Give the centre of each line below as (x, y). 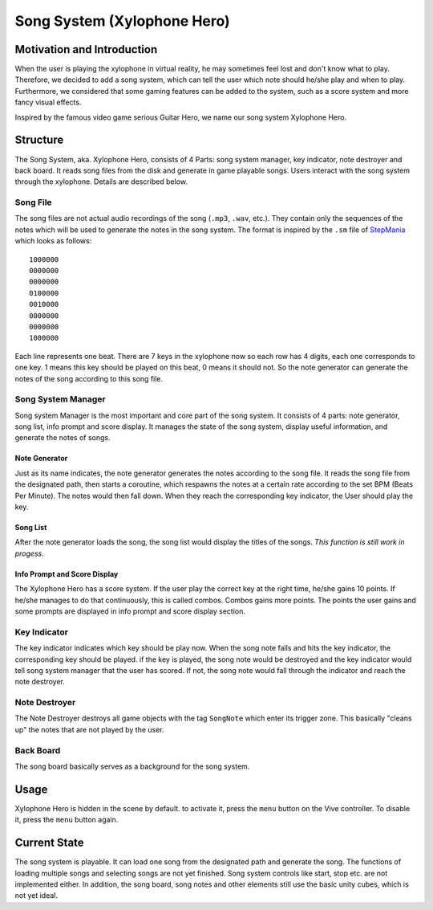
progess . (29, 553)
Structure (39, 140)
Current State (49, 843)
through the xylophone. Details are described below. (101, 182)
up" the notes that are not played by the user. (89, 729)
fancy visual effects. (48, 102)
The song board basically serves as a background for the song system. (132, 766)
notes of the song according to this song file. (89, 378)
